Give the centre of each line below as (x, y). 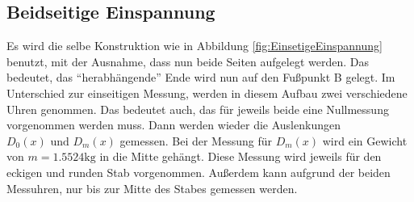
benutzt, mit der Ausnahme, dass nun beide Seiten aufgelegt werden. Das (188, 61)
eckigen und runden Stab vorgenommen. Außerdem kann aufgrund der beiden (199, 172)
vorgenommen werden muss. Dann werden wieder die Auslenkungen (174, 125)
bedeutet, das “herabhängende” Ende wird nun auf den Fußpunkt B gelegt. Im (201, 77)
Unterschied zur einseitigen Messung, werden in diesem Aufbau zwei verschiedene (207, 93)
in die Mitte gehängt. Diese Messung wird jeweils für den (240, 156)
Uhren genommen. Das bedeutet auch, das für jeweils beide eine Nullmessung (198, 109)
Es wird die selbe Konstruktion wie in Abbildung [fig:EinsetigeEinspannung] (194, 46)
